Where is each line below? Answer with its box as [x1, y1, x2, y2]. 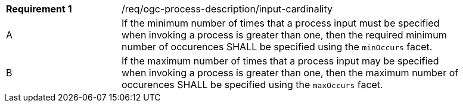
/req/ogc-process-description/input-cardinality [122, 3, 333, 15]
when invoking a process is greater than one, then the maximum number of [122, 67, 459, 79]
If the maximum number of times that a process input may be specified [122, 55, 439, 67]
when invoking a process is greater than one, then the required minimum [122, 29, 447, 41]
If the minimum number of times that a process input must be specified [122, 17, 440, 29]
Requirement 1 [6, 3, 72, 15]
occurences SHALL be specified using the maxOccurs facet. [122, 79, 383, 90]
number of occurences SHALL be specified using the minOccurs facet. [122, 41, 433, 53]
